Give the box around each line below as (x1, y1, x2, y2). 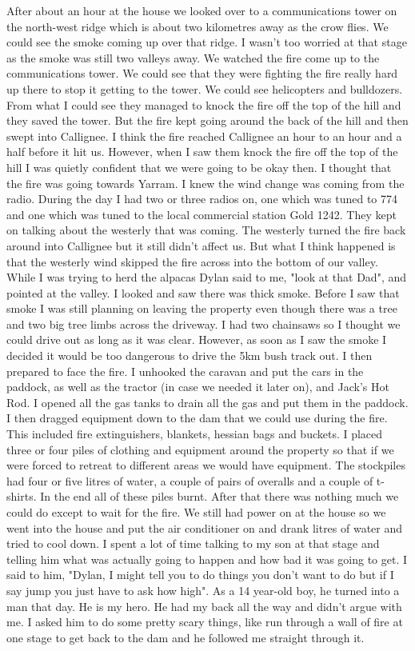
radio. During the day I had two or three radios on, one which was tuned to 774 (6, 190, 397, 207)
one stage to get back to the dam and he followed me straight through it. (6, 629, 365, 645)
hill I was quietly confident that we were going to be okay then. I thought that (6, 158, 392, 175)
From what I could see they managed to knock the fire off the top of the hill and (6, 96, 401, 113)
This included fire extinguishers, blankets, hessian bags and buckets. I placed (6, 425, 383, 442)
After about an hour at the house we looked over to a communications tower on (6, 2, 397, 18)
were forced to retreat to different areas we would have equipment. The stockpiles (6, 457, 405, 473)
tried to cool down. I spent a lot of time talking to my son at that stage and (6, 535, 380, 552)
